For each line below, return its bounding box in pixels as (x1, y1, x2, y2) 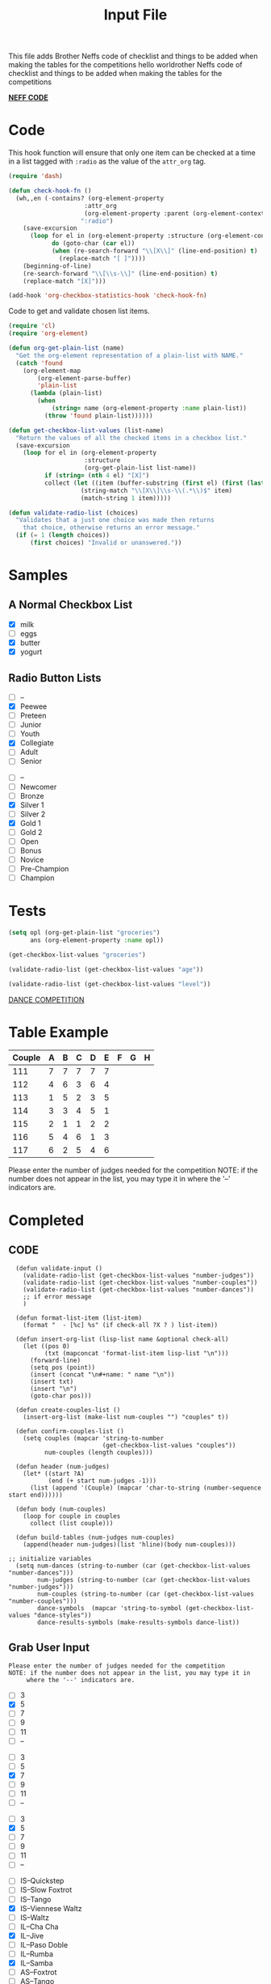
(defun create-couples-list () (15, 1406, 121, 1414)
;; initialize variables (8, 1555, 92, 1563)
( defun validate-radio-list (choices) (8, 508, 139, 517)
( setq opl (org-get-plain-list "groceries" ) (8, 929, 161, 937)
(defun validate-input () (15, 1265, 103, 1273)
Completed (8, 1211, 85, 1229)
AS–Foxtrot (19, 1968, 57, 1977)
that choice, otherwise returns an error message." (23, 524, 200, 532)
